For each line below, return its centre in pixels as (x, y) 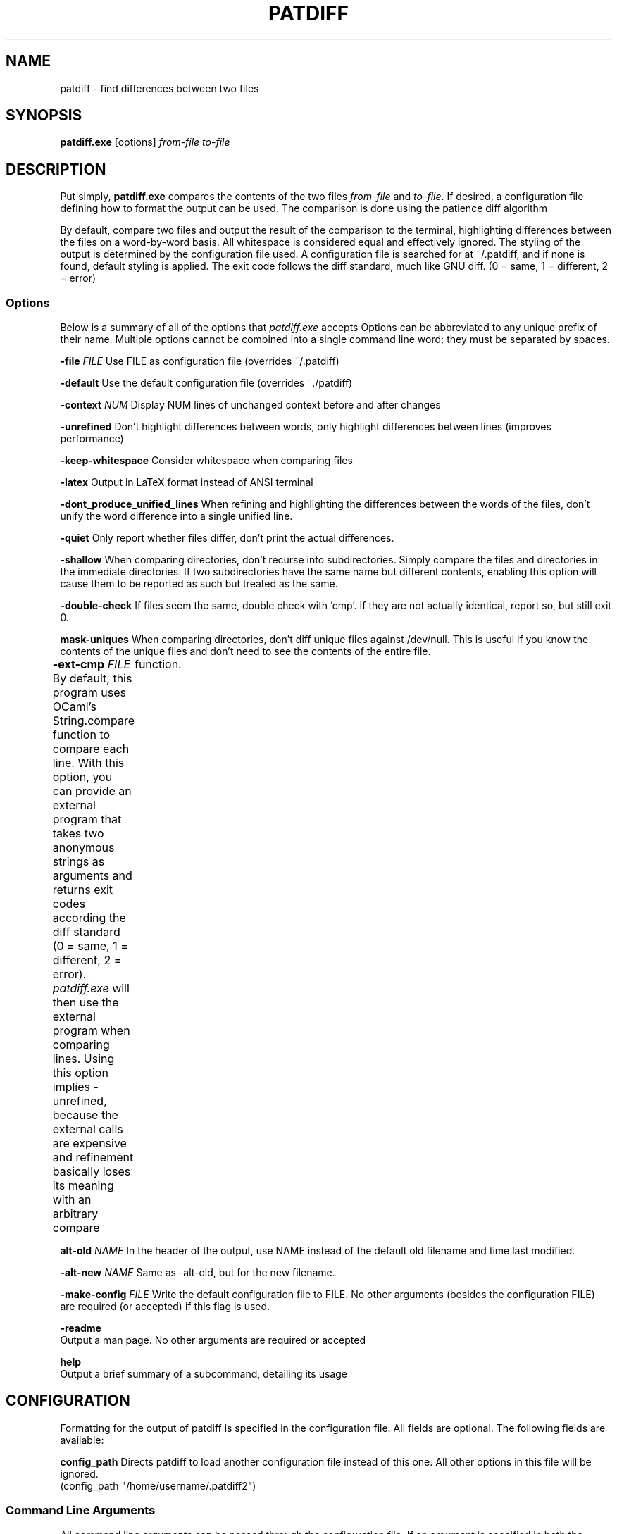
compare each (91, 749)
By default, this (92, 679)
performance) (92, 439)
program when (91, 1031)
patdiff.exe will (91, 989)
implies (71, 1087)
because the (85, 1115)
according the (89, 918)
